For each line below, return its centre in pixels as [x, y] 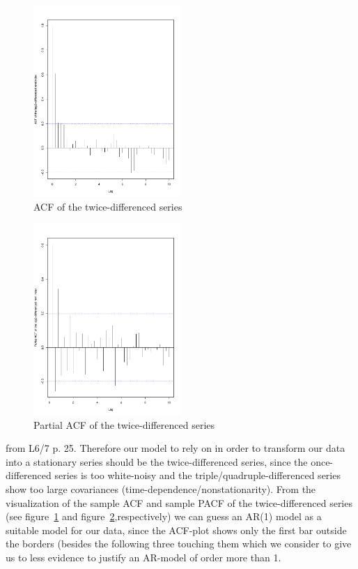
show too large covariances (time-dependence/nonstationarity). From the [161, 489]
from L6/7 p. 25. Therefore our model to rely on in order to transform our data [176, 448]
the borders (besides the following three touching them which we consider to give [179, 544]
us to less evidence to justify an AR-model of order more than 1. [143, 557]
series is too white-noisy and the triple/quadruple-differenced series [197, 475]
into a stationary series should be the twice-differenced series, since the [157, 461]
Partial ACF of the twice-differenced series [124, 424]
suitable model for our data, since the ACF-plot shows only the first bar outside [176, 530]
